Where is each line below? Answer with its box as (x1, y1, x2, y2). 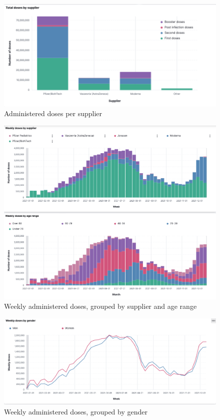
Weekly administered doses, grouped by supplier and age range (4, 301, 197, 311)
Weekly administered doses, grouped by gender (4, 406, 147, 416)
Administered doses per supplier (4, 108, 102, 119)
